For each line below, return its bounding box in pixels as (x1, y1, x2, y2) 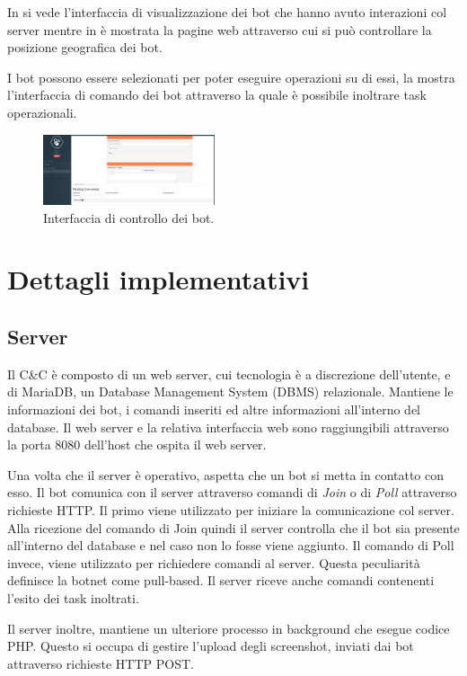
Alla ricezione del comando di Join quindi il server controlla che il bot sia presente (7, 518, 460, 537)
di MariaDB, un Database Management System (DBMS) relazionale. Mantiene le (7, 382, 454, 401)
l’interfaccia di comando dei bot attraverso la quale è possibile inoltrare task (7, 85, 427, 104)
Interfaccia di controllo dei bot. (43, 208, 215, 227)
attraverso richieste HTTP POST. (7, 654, 194, 672)
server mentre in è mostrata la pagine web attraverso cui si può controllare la (7, 20, 432, 39)
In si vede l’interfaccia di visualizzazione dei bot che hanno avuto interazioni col (7, 3, 447, 21)
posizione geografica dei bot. (7, 38, 163, 57)
